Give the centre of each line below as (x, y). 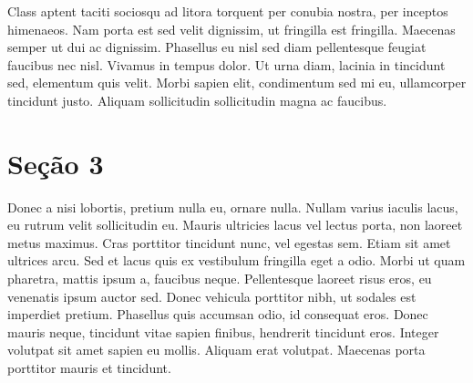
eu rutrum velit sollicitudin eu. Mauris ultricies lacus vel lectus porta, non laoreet (235, 225)
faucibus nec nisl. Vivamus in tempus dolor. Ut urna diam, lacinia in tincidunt (226, 64)
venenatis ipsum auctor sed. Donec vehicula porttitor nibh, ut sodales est (212, 296)
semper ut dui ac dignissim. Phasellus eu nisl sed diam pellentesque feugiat (217, 47)
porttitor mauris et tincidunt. (89, 368)
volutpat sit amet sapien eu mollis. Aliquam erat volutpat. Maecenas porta (216, 350)
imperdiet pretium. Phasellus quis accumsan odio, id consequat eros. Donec (218, 314)
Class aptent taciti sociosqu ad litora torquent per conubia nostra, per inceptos (228, 11)
